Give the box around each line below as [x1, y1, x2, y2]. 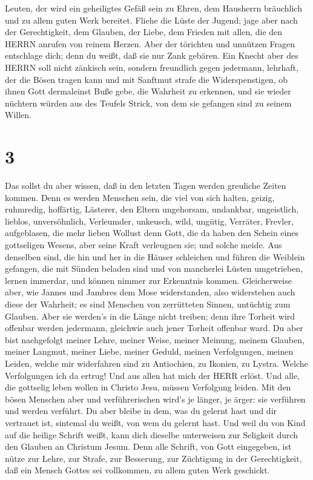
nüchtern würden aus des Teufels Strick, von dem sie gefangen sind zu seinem [5, 96, 292, 109]
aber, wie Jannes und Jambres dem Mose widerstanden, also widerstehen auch [5, 286, 295, 298]
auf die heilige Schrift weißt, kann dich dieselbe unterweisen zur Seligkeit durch [5, 428, 298, 441]
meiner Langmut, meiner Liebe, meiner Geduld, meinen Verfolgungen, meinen [5, 345, 294, 358]
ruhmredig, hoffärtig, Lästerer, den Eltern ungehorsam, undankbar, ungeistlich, [5, 203, 299, 215]
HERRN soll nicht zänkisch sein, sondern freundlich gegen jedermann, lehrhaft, [5, 61, 298, 73]
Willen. [5, 108, 31, 121]
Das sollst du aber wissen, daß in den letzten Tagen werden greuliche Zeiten [5, 179, 286, 192]
